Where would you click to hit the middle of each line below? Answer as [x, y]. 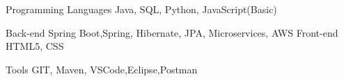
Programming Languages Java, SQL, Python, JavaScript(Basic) [141, 9]
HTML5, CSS [35, 46]
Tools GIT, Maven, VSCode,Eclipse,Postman [102, 69]
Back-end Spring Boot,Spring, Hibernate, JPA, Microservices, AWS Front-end [172, 32]
